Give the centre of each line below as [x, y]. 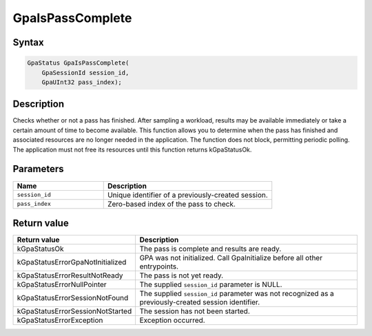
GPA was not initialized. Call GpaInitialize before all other [231, 258]
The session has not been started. [195, 311]
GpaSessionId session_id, [85, 73]
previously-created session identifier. [200, 302]
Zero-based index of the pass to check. [171, 204]
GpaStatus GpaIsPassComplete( [78, 63]
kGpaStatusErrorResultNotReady [70, 275]
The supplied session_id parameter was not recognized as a [237, 294]
